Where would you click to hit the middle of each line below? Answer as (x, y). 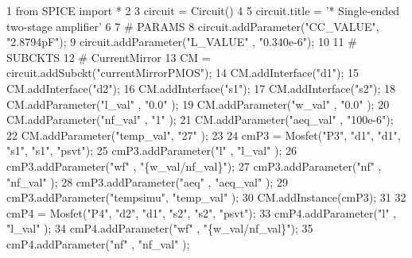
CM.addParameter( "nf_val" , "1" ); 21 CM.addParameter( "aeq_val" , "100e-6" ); (200, 119)
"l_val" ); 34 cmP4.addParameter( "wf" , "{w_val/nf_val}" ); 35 (160, 228)
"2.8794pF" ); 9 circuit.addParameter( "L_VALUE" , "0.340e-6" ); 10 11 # (182, 42)
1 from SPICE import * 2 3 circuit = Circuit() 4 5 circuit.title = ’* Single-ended (203, 10)
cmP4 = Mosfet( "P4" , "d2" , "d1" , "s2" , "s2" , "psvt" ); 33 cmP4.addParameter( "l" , (201, 212)
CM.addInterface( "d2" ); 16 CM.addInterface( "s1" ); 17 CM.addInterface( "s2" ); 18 (201, 88)
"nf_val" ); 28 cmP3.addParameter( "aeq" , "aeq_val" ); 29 (147, 181)
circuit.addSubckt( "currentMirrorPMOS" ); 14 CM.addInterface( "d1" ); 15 (183, 73)
